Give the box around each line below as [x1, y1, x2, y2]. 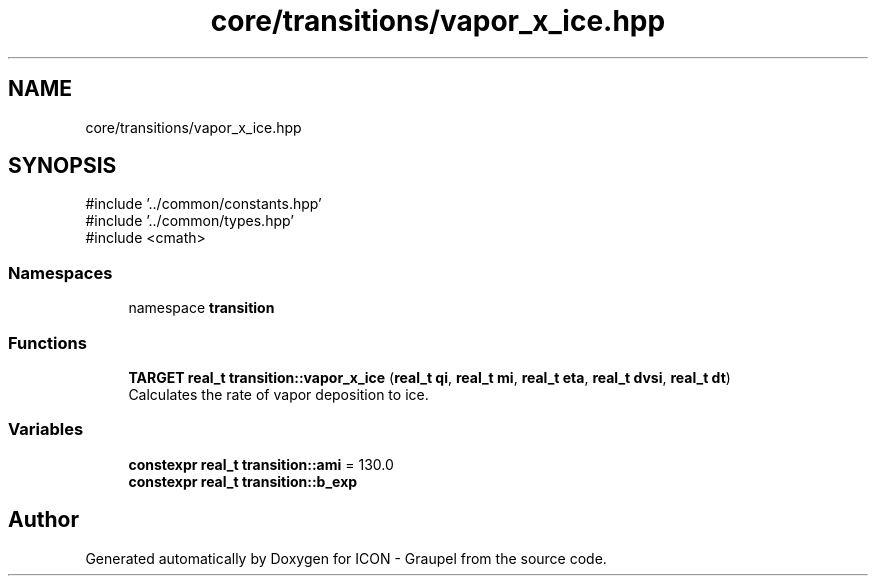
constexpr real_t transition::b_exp [128, 472, 358, 490]
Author [8, 507, 79, 533]
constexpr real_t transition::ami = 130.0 [128, 455, 394, 473]
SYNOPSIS [8, 153, 117, 179]
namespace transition [128, 299, 275, 317]
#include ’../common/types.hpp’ [85, 212, 294, 230]
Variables [8, 419, 84, 440]
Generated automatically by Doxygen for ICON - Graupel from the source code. [85, 549, 607, 567]
